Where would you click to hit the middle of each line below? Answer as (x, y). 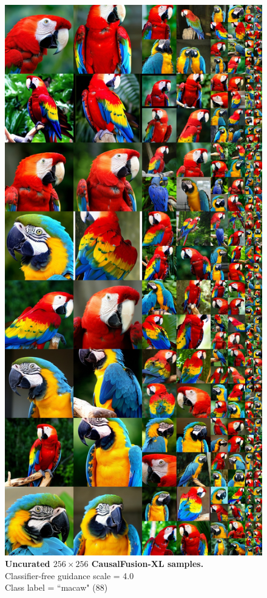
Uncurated (28, 564)
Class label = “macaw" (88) (56, 587)
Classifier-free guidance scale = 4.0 (69, 575)
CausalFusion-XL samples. (147, 564)
